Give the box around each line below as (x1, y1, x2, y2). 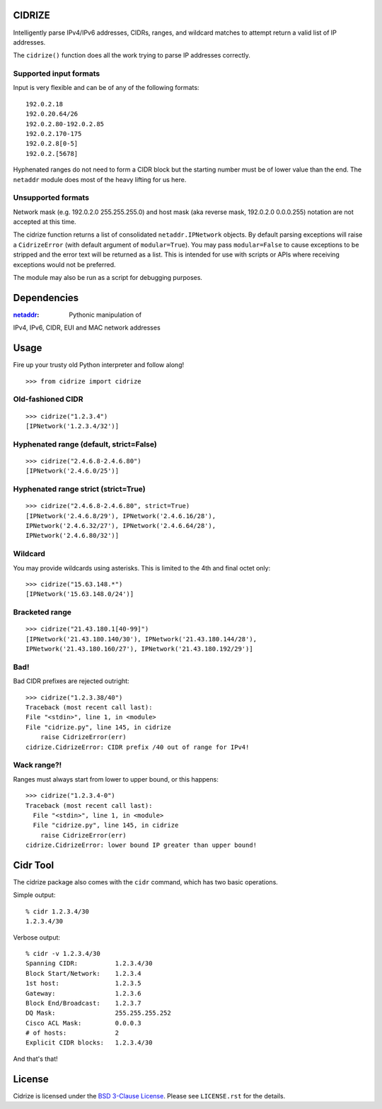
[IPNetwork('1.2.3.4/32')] (25, 422, 120, 430)
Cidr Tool (13, 859, 54, 871)
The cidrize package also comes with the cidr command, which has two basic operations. (13, 877, 279, 886)
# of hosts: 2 (25, 1029, 120, 1037)
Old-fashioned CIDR (13, 394, 83, 404)
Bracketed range (13, 607, 72, 617)
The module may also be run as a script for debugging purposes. (13, 274, 203, 282)
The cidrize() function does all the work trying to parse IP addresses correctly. (13, 51, 250, 60)
